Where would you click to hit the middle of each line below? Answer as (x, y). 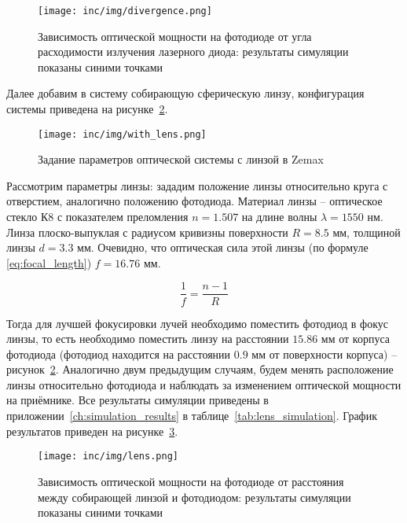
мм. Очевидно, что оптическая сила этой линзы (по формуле (223, 247)
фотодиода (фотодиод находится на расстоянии (119, 354)
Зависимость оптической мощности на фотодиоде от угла (175, 36)
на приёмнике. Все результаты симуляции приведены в (137, 400)
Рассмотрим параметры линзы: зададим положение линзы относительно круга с (197, 185)
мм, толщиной (367, 232)
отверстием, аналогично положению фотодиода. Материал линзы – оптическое (194, 201)
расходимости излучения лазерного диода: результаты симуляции (193, 52)
